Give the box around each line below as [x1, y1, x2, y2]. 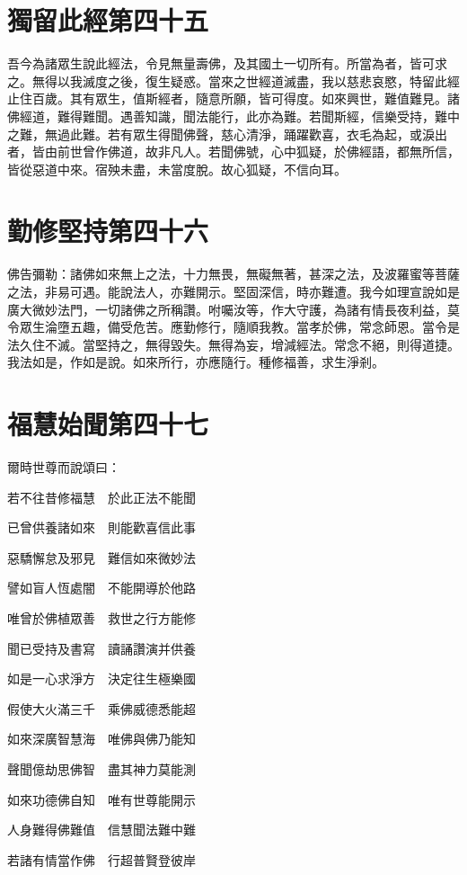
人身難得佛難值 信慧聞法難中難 [7, 820, 196, 839]
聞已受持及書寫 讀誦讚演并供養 [7, 638, 196, 657]
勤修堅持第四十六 [7, 212, 209, 249]
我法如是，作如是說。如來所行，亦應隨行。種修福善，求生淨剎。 [7, 353, 384, 371]
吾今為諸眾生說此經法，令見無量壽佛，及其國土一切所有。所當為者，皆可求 [7, 54, 447, 73]
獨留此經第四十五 [7, 2, 209, 39]
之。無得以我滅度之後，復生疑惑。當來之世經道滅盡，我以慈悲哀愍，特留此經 [7, 71, 460, 90]
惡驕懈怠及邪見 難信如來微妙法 [7, 548, 196, 567]
